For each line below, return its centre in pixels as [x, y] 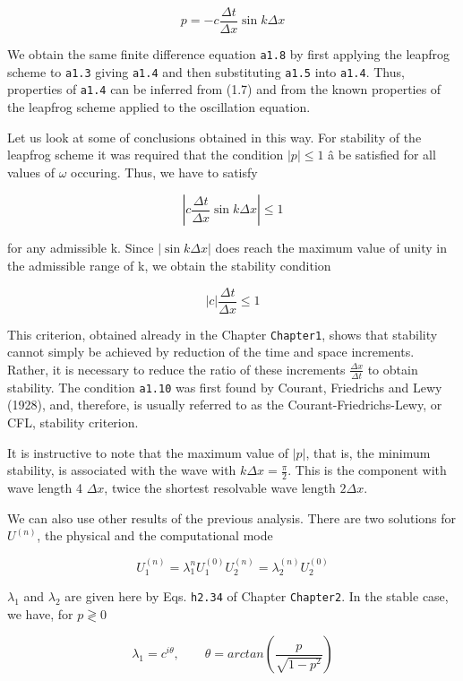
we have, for [40, 613]
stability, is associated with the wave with [122, 470]
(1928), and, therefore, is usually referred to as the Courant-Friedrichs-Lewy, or [225, 405]
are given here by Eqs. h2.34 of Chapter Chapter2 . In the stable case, [257, 596]
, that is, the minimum [368, 452]
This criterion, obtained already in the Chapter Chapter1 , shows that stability [223, 334]
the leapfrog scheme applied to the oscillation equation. [159, 107]
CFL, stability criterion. [73, 422]
